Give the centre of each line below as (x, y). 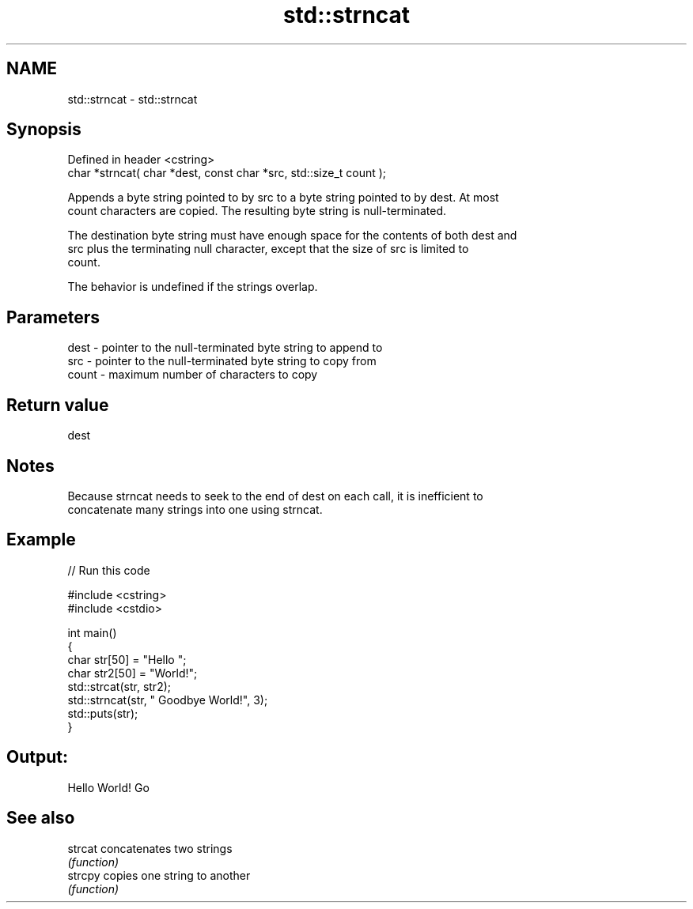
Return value (58, 405)
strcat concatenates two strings (150, 848)
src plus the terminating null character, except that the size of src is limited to (268, 249)
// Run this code (109, 570)
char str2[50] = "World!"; (133, 673)
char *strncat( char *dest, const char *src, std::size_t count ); (227, 173)
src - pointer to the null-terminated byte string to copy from (222, 361)
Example (41, 540)
